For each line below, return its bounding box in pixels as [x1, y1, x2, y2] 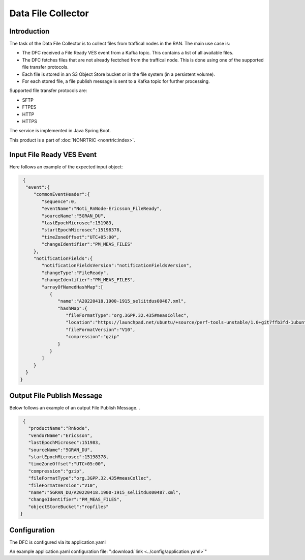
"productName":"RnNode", [28, 425, 90, 431]
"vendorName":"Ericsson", [28, 432, 93, 438]
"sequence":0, [41, 198, 77, 204]
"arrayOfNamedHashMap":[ [41, 284, 104, 290]
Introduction [9, 27, 50, 36]
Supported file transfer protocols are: [9, 87, 87, 94]
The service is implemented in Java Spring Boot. [9, 128, 111, 134]
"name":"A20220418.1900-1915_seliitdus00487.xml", [57, 298, 187, 304]
